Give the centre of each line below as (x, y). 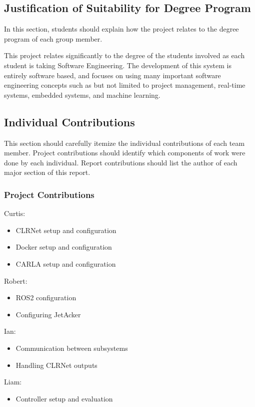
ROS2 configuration (46, 297)
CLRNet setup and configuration (66, 230)
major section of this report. (47, 172)
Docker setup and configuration (64, 247)
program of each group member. (53, 38)
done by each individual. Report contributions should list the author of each (121, 162)
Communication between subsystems (72, 348)
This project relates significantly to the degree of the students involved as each (124, 55)
